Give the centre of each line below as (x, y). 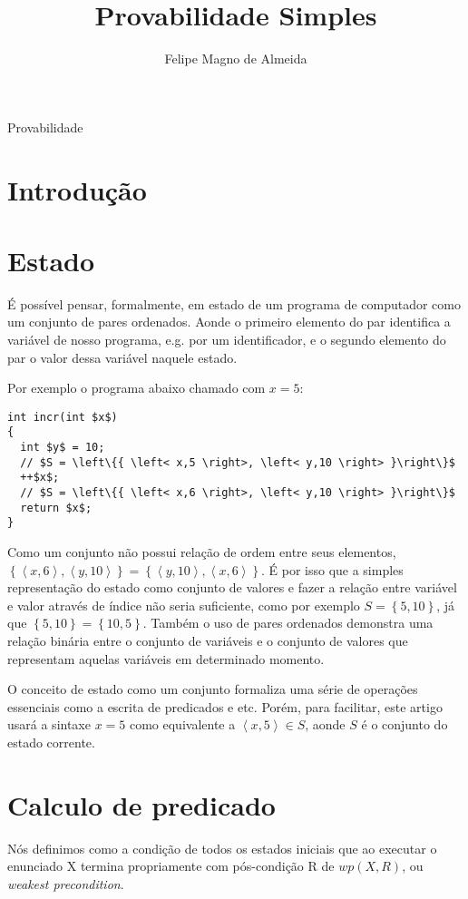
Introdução (77, 189)
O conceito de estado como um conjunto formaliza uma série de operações (213, 689)
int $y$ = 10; (63, 448)
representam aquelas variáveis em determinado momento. (166, 658)
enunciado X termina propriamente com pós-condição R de (171, 866)
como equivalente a (182, 724)
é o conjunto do (405, 724)
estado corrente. (51, 742)
